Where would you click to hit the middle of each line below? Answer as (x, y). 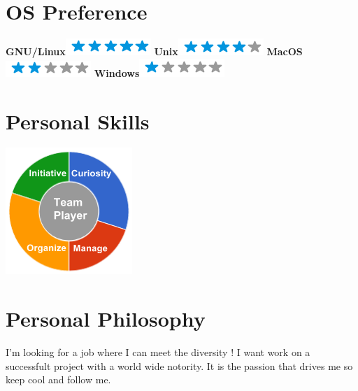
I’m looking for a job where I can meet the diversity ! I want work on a (158, 352)
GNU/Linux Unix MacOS (154, 51)
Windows (117, 72)
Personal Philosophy (106, 319)
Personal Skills (78, 121)
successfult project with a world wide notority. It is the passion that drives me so (179, 365)
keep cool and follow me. (58, 379)
